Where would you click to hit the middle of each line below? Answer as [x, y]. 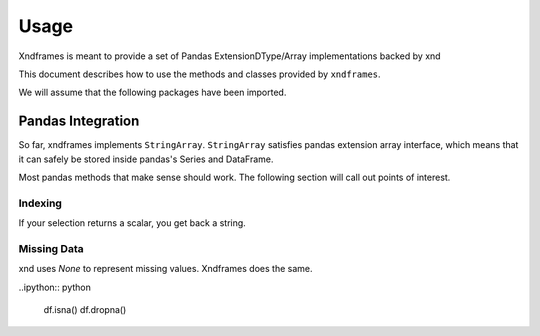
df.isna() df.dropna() [85, 310]
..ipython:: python [55, 287]
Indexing [40, 203]
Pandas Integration [79, 121]
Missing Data [51, 248]
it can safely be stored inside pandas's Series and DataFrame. [146, 159]
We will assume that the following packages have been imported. [152, 92]
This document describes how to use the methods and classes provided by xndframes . [199, 74]
